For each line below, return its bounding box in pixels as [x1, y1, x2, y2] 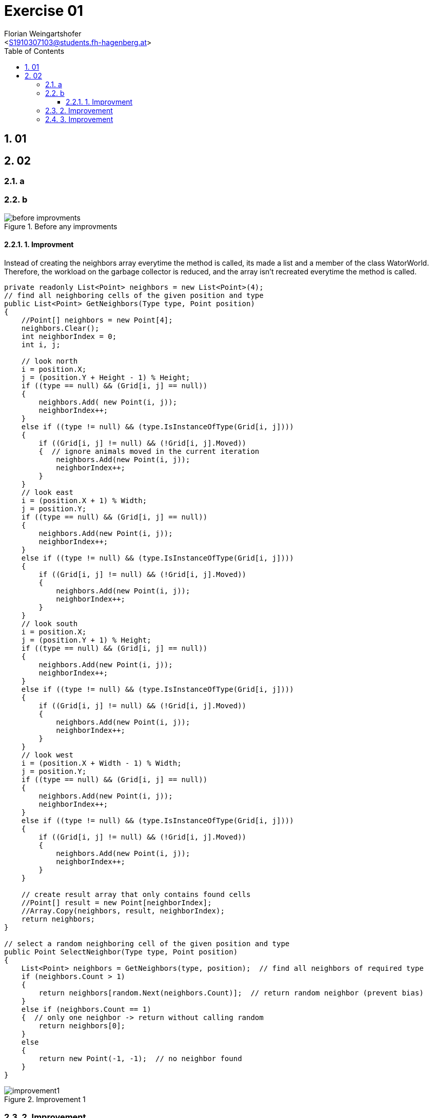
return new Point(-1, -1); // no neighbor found [38, 1054, 242, 1063]
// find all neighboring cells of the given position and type [4, 291, 264, 300]
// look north [21, 356, 78, 365]
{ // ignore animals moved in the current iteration [38, 447, 260, 455]
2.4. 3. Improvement [45, 114, 113, 124]
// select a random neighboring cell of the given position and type [4, 939, 290, 948]
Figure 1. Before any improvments [4, 222, 117, 231]
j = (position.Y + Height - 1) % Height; [21, 373, 190, 382]
